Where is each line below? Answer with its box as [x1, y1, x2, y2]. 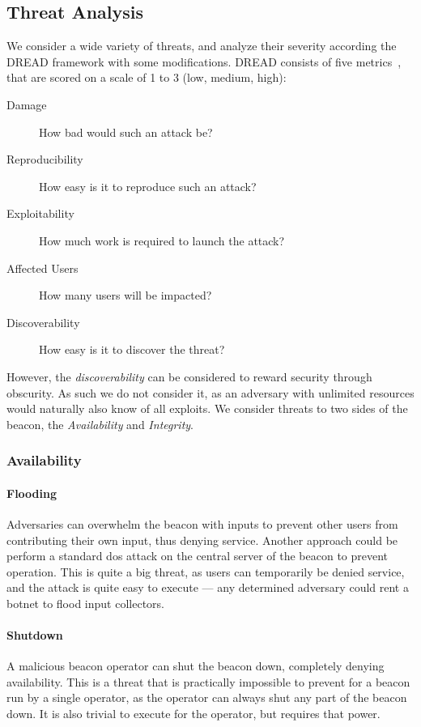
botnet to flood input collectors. [6, 594, 164, 611]
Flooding [6, 484, 57, 501]
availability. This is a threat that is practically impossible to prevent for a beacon [6, 673, 410, 690]
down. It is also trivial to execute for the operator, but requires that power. [6, 705, 381, 722]
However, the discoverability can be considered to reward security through [6, 368, 372, 385]
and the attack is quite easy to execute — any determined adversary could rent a [6, 579, 409, 596]
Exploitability [6, 205, 74, 222]
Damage [6, 96, 47, 113]
